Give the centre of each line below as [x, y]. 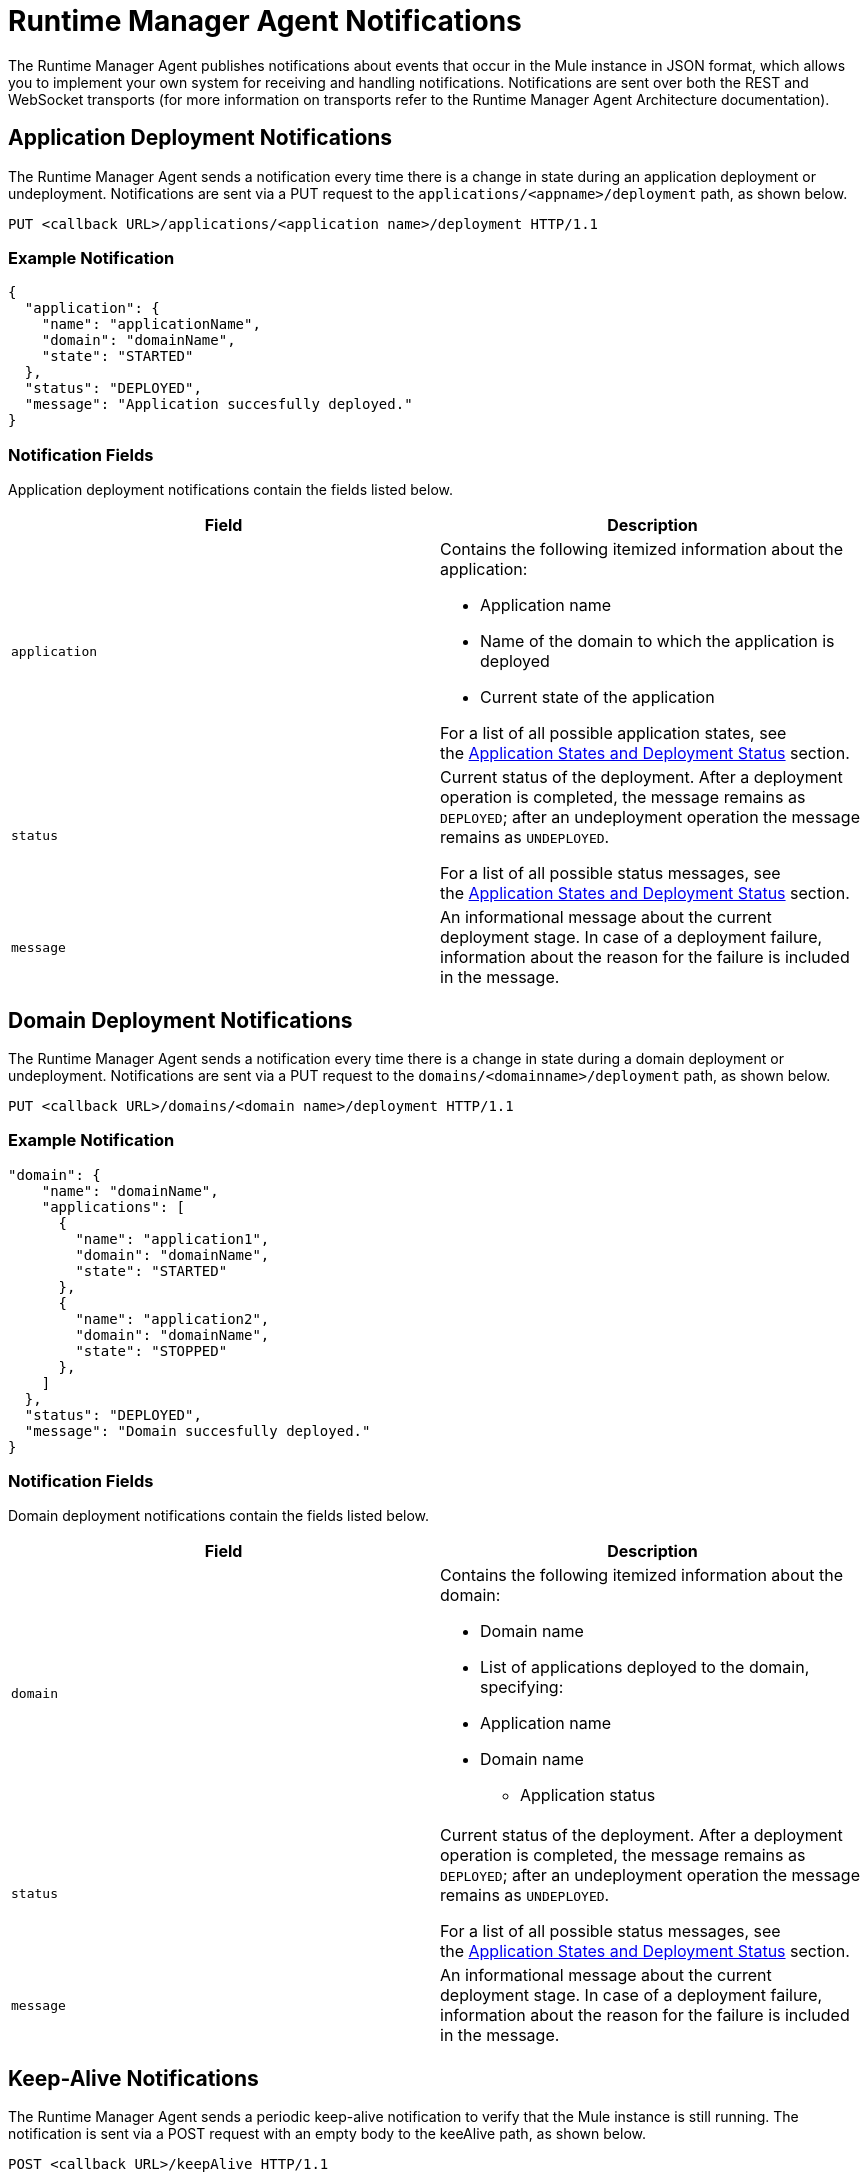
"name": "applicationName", [151, 324]
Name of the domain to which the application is [657, 641]
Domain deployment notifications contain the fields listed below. [219, 1516]
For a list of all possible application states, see [613, 733]
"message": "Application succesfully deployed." [218, 404]
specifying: [522, 1687]
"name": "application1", [172, 1238]
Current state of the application [597, 697]
